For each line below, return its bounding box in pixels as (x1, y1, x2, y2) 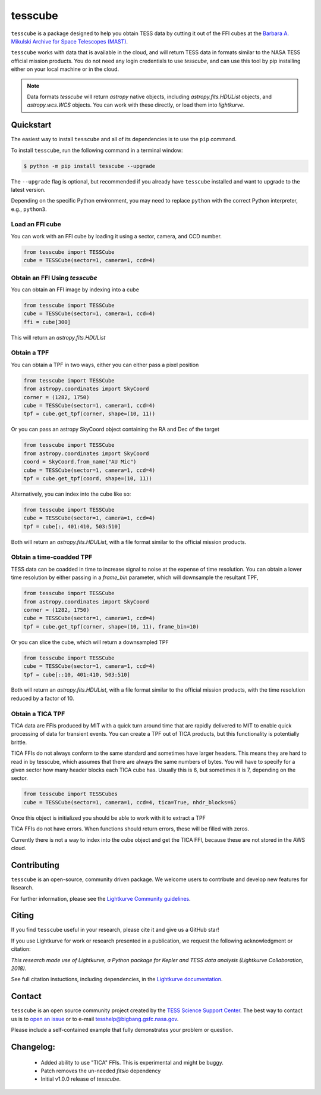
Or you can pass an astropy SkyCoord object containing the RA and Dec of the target (11, 426, 219, 433)
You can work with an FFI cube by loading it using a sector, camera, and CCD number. (11, 232, 222, 239)
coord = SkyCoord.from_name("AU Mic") (23, 459, 137, 465)
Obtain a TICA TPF (11, 710, 65, 718)
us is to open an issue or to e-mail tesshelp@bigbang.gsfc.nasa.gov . (11, 1015, 179, 1022)
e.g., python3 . (11, 206, 47, 213)
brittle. (11, 739, 27, 746)
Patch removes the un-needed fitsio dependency (40, 1067, 161, 1074)
